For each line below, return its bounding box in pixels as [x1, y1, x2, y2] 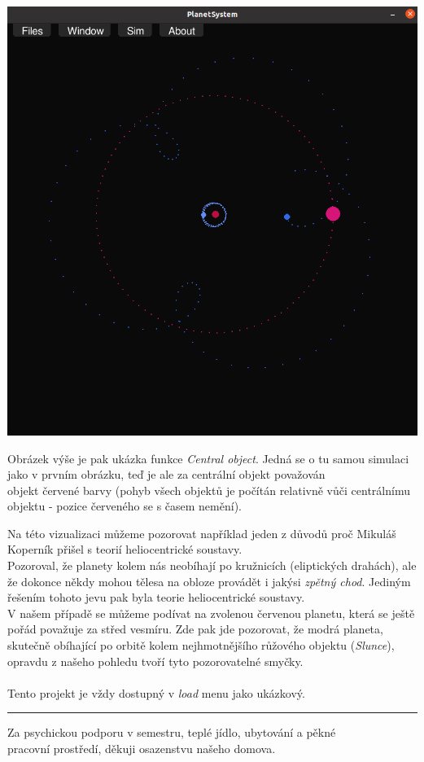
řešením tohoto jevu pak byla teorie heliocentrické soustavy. [7, 589, 305, 606]
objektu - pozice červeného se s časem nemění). [7, 497, 242, 515]
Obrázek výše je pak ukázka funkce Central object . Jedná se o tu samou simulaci [7, 449, 409, 466]
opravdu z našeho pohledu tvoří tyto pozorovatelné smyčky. [7, 652, 304, 669]
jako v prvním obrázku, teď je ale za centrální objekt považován [7, 466, 326, 483]
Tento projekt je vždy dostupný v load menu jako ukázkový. [7, 684, 305, 701]
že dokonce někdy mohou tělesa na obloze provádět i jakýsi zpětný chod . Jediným [7, 572, 411, 589]
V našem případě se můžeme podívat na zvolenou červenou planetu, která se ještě [7, 604, 415, 621]
